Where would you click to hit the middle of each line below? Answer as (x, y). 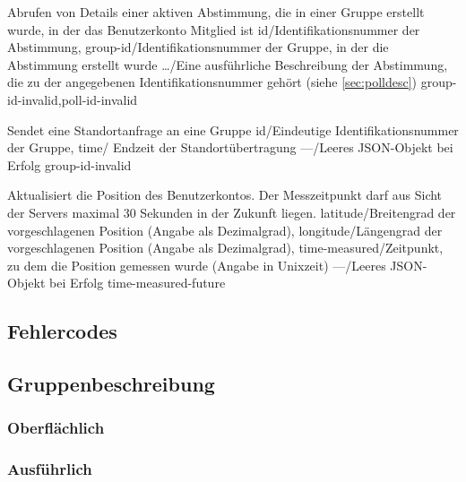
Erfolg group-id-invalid (69, 164)
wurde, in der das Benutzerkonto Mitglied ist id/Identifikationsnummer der (214, 29)
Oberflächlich (56, 428)
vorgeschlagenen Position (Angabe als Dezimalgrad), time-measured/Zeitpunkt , (225, 248)
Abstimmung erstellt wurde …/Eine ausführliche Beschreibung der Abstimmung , (228, 64)
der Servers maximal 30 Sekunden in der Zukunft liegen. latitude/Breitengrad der (232, 212)
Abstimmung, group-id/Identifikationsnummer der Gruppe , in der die (198, 47)
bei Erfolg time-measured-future (138, 283)
